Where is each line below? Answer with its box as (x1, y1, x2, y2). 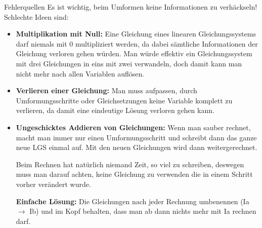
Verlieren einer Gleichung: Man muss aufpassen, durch (16, 85, 197, 96)
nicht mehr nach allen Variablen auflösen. (16, 68, 145, 79)
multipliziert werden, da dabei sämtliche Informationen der (75, 38, 258, 49)
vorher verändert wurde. (16, 178, 91, 189)
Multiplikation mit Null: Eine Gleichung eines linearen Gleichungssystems (16, 28, 256, 39)
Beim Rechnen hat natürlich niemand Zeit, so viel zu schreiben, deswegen (16, 159, 244, 169)
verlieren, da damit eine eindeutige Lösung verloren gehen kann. (16, 105, 214, 116)
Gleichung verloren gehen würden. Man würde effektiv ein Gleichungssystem (16, 48, 252, 59)
